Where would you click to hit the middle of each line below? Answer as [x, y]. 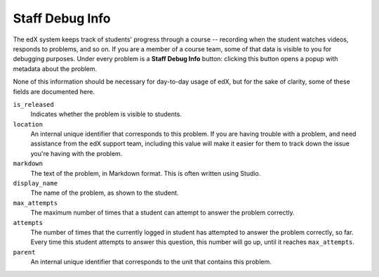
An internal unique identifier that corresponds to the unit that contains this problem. [151, 262]
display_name [35, 183]
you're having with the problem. [77, 153]
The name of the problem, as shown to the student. [105, 193]
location [28, 124]
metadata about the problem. [55, 69]
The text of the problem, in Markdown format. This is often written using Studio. [146, 173]
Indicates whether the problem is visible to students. [106, 114]
